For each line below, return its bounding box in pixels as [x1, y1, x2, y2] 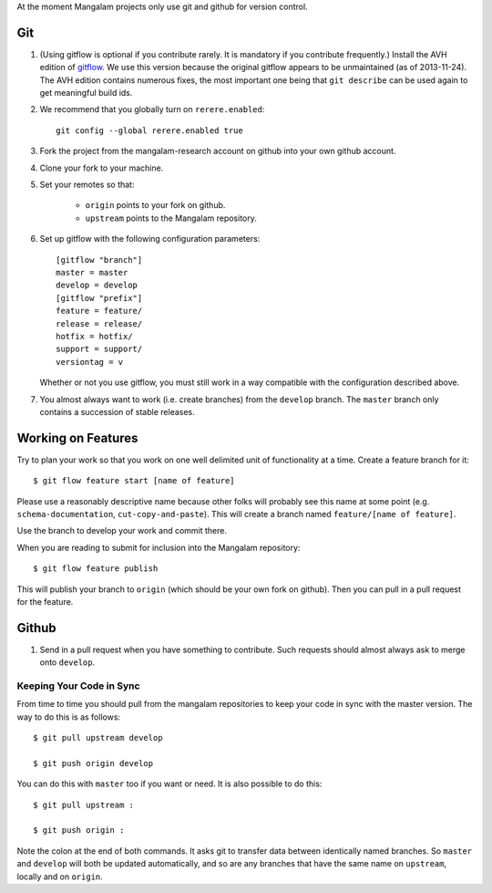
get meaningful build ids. [39, 88, 133, 99]
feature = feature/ [56, 306, 143, 317]
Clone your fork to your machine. [39, 162, 164, 173]
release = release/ [56, 318, 143, 328]
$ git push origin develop [33, 758, 154, 768]
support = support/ [56, 344, 143, 355]
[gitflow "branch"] [56, 254, 143, 265]
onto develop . [39, 657, 96, 668]
